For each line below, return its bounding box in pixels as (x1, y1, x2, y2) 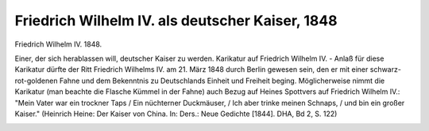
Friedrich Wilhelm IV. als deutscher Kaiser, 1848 (14, 12, 338, 29)
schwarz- (369, 65, 401, 74)
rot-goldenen (14, 76, 58, 85)
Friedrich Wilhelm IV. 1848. (14, 39, 102, 49)
